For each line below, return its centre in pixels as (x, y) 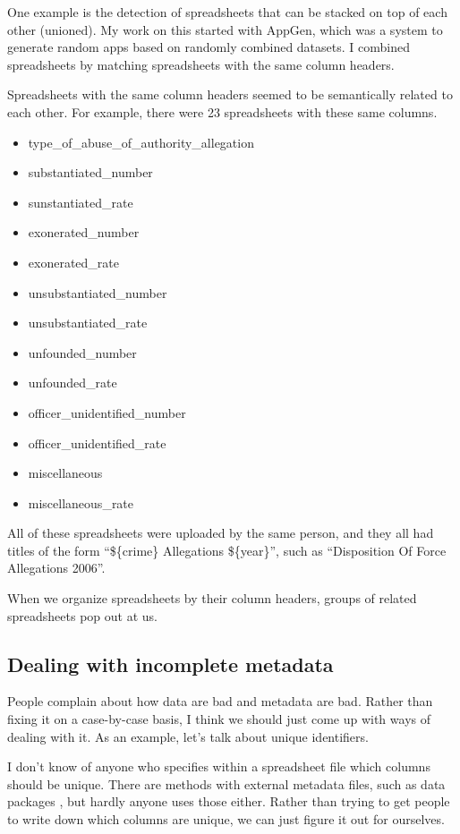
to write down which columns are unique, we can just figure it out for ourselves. (226, 819)
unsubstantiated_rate (88, 323)
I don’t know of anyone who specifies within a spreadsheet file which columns (219, 766)
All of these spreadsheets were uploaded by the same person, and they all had (221, 533)
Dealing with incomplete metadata (170, 664)
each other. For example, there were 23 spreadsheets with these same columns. (222, 111)
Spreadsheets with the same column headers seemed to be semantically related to (230, 94)
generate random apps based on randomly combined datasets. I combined (209, 47)
